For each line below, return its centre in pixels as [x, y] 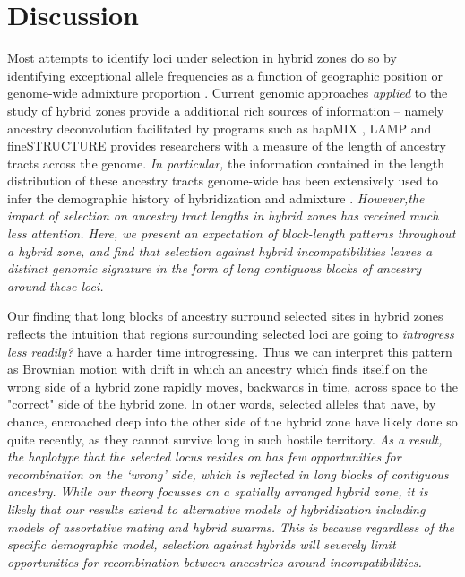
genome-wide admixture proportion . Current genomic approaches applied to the [228, 93]
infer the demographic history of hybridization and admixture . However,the [216, 198]
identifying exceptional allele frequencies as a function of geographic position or [225, 75]
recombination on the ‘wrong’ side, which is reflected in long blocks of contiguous [228, 474]
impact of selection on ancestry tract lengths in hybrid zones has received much [223, 215]
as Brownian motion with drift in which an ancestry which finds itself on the [218, 369]
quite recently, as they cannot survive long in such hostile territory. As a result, [225, 439]
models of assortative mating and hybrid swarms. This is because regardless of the [231, 526]
